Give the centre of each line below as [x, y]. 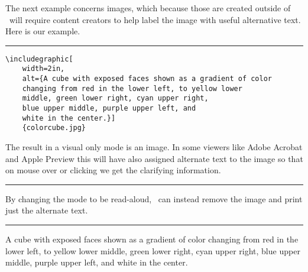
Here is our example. [43, 31]
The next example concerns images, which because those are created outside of [148, 8]
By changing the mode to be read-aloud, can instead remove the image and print [154, 198]
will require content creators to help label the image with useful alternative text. [155, 19]
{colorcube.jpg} [54, 128]
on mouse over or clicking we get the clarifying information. [113, 170]
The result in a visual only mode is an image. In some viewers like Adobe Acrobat [154, 147]
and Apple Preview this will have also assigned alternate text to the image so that [154, 158]
